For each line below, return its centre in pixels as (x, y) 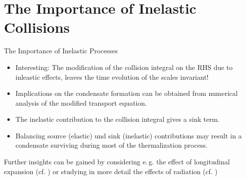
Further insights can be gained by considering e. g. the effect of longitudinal (117, 162)
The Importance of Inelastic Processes (61, 51)
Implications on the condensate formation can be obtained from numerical (126, 93)
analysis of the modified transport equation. (81, 102)
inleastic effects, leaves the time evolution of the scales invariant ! (112, 77)
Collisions (37, 27)
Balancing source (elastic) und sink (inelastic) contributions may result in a (129, 135)
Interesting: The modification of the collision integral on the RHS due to (124, 67)
